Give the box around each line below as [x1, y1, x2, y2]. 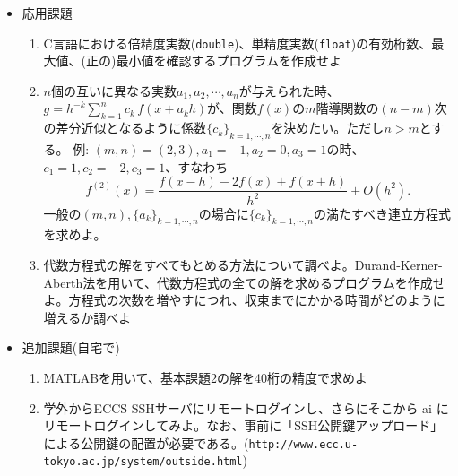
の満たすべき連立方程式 [313, 203, 451, 222]
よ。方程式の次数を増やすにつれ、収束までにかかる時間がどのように [43, 290, 445, 309]
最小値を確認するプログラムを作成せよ [116, 51, 342, 70]
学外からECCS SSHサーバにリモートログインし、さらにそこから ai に [43, 398, 449, 417]
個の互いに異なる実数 [51, 81, 177, 100]
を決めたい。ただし [271, 118, 385, 137]
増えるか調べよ [43, 307, 132, 326]
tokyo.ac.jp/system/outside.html [43, 455, 243, 469]
